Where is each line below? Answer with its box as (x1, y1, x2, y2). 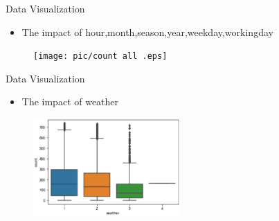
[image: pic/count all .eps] (33, 51, 168, 62)
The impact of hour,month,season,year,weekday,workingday (21, 24, 273, 39)
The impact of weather (21, 94, 119, 109)
